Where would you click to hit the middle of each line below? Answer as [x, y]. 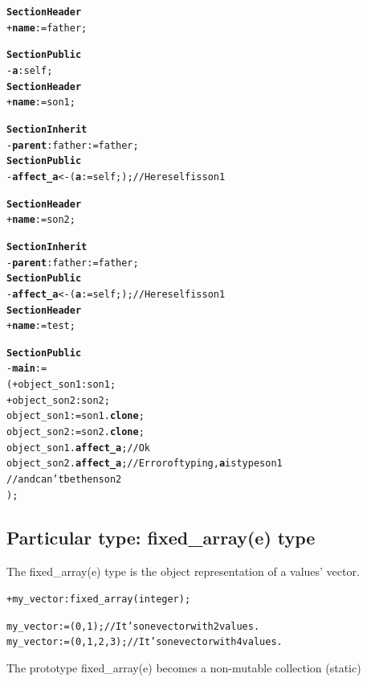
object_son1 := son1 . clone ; [75, 416]
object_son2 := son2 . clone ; [75, 432]
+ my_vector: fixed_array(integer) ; [99, 600]
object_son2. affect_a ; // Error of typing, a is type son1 [145, 464]
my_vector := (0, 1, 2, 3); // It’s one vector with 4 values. [145, 642]
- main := [27, 369]
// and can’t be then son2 [64, 480]
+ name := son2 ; [41, 220]
